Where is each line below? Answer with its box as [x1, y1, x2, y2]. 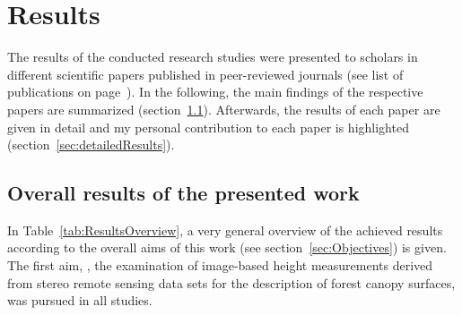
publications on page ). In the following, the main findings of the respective [7, 82, 423, 101]
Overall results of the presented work [7, 179, 360, 207]
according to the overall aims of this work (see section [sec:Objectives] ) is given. [7, 238, 447, 257]
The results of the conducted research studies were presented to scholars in [7, 47, 418, 66]
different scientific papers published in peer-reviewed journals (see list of [7, 64, 404, 83]
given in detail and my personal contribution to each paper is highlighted [7, 117, 409, 136]
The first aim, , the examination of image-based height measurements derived [7, 256, 433, 275]
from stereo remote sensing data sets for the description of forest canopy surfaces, [7, 273, 456, 292]
